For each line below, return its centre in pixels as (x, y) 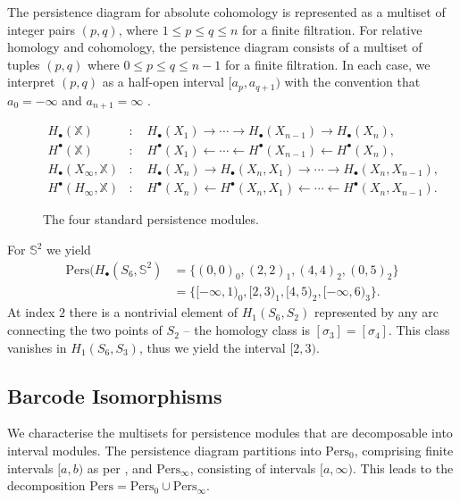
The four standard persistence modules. (151, 219)
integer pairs (41, 29)
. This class (419, 330)
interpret (31, 82)
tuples (24, 64)
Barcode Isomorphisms (115, 395)
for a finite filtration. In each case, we (327, 64)
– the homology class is (247, 330)
